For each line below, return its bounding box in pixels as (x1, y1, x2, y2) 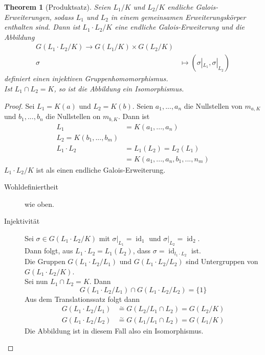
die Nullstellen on (46, 111, 101, 122)
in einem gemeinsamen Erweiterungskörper (111, 11, 246, 22)
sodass (54, 11, 74, 22)
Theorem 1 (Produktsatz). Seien (4, 2, 111, 12)
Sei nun (25, 276, 48, 287)
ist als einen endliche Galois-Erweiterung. (36, 164, 166, 175)
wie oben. (25, 198, 54, 209)
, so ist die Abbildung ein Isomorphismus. (54, 83, 184, 94)
